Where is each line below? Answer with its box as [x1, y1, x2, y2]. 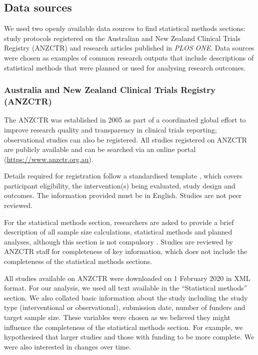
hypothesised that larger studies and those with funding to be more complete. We [4, 331, 254, 342]
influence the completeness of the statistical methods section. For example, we [4, 321, 243, 332]
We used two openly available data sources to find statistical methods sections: [4, 23, 245, 33]
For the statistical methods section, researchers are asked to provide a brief [4, 216, 234, 227]
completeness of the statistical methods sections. [4, 256, 152, 266]
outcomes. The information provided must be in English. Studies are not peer [4, 190, 242, 200]
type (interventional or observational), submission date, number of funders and [4, 302, 245, 312]
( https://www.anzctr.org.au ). [4, 153, 93, 164]
